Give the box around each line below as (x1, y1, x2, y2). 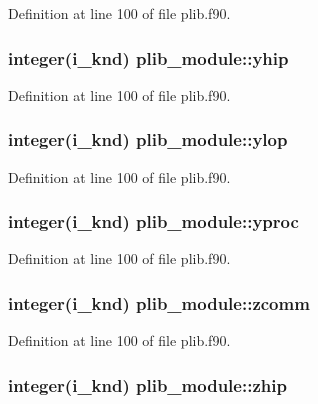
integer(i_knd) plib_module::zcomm (8, 290, 310, 315)
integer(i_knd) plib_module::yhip (8, 45, 289, 70)
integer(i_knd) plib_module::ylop (8, 127, 288, 152)
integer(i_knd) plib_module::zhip (8, 372, 287, 397)
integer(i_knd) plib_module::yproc (8, 209, 299, 234)
